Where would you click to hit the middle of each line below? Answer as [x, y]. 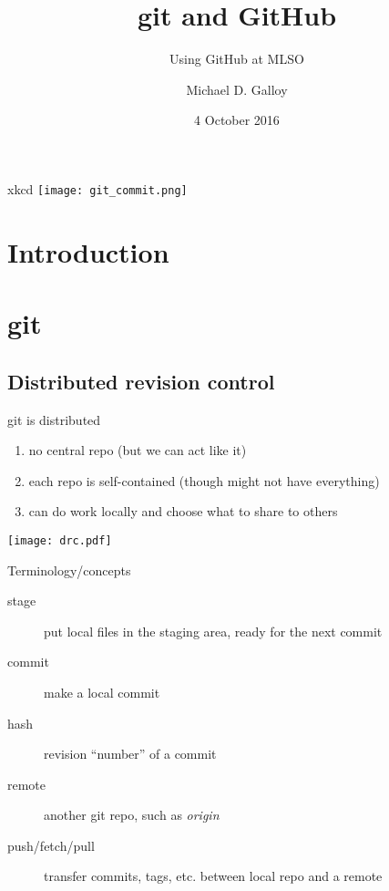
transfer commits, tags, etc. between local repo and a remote [213, 876]
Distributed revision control [141, 381]
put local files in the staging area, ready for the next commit [213, 631]
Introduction [88, 251]
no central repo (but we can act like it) [138, 450]
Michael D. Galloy [237, 89]
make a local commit [102, 692]
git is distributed [54, 419]
